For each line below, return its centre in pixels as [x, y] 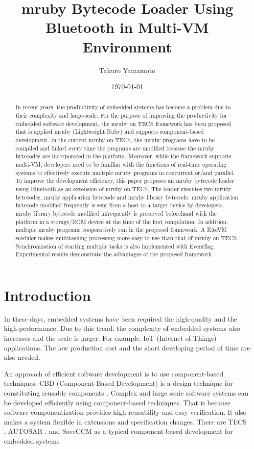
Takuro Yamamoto [127, 70]
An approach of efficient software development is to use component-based [114, 373]
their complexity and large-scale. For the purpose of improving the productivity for [121, 115]
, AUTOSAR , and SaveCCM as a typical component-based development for [118, 431]
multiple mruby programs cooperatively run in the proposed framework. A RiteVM [121, 230]
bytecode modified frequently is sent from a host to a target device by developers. [119, 205]
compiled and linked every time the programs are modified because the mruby [115, 148]
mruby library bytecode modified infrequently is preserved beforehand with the [116, 213]
